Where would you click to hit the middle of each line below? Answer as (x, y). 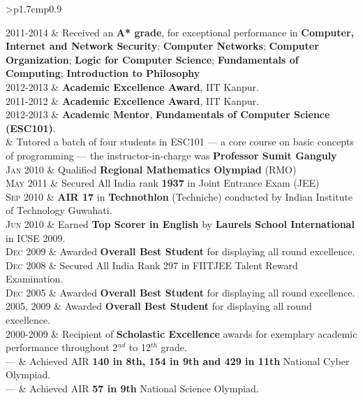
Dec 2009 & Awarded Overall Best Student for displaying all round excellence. (180, 251)
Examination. (35, 279)
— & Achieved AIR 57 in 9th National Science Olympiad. (132, 388)
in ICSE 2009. (36, 237)
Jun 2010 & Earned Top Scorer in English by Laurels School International (180, 223)
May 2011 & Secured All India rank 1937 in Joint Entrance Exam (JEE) (163, 183)
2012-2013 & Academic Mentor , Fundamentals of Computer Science (168, 114)
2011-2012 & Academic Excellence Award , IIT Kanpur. (132, 100)
